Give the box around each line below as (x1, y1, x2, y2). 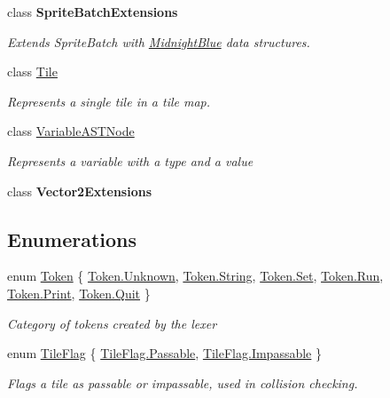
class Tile (7, 62, 58, 81)
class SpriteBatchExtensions (7, 3, 178, 20)
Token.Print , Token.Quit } (7, 283, 151, 302)
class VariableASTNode (7, 122, 135, 140)
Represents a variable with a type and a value (7, 151, 253, 170)
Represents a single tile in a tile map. (7, 92, 211, 110)
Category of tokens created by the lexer (7, 314, 217, 332)
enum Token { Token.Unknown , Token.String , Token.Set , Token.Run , (7, 267, 384, 285)
